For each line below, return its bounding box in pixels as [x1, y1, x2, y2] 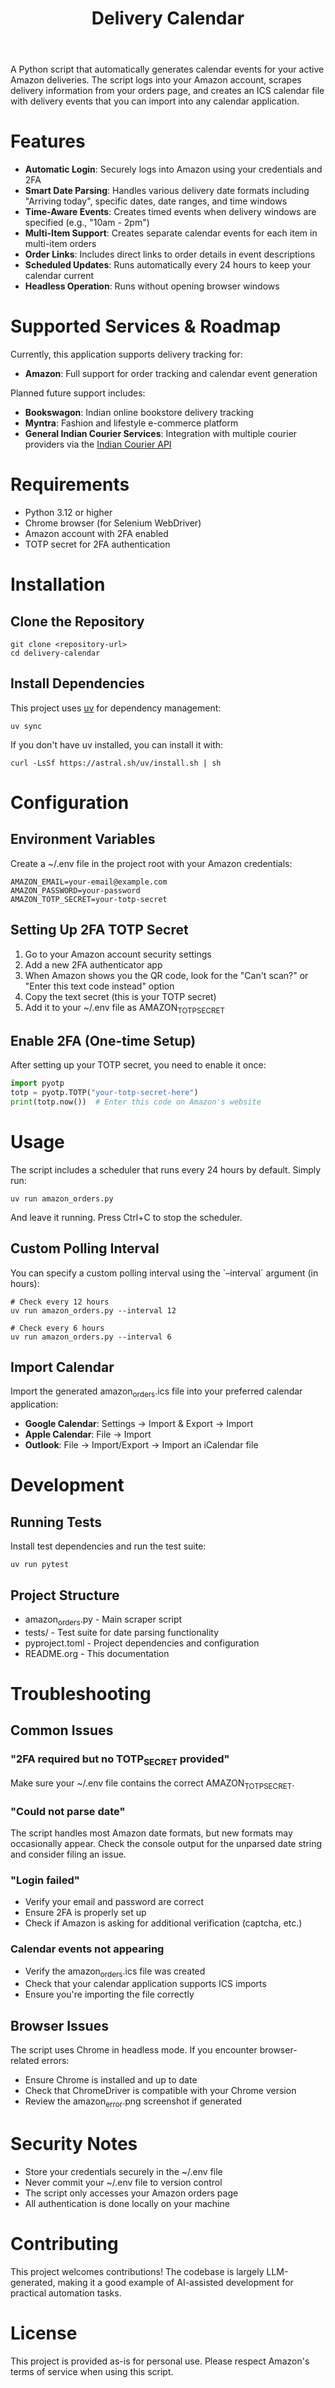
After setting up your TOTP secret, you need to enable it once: [10, 1059, 267, 1071]
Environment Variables [10, 831, 156, 848]
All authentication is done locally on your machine [24, 2198, 230, 2209]
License [10, 2322, 78, 2345]
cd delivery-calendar [10, 648, 101, 658]
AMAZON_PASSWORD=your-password [10, 885, 141, 896]
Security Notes [10, 2133, 138, 2156]
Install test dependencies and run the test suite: [10, 1540, 207, 1552]
